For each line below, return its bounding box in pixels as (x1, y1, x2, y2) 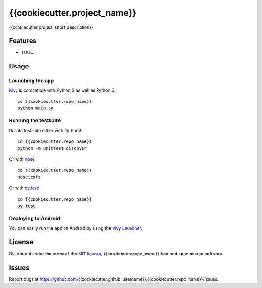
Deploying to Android (9, 215, 61, 222)
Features (9, 37, 36, 45)
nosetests (17, 174, 41, 180)
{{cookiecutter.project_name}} (9, 7, 137, 18)
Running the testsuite (9, 117, 61, 124)
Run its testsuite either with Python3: (9, 127, 82, 133)
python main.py (17, 105, 54, 111)
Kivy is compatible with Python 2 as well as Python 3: (9, 87, 116, 93)
